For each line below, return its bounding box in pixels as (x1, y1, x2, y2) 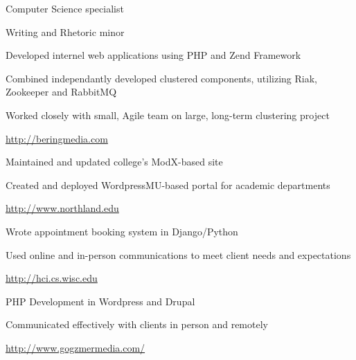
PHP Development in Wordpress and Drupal (6, 294, 195, 308)
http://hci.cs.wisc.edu (6, 271, 98, 285)
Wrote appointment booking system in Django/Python (6, 224, 238, 238)
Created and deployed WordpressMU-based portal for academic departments (6, 177, 330, 192)
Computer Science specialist (6, 1, 124, 15)
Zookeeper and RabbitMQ (6, 84, 117, 99)
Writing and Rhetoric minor (6, 24, 125, 39)
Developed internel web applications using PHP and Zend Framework (6, 48, 301, 62)
